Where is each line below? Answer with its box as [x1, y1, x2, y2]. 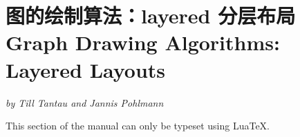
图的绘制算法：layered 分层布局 [6, 1, 296, 30]
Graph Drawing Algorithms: [6, 28, 280, 56]
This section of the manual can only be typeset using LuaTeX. [6, 118, 270, 133]
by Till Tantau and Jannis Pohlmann [6, 95, 164, 109]
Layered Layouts [6, 55, 166, 83]
